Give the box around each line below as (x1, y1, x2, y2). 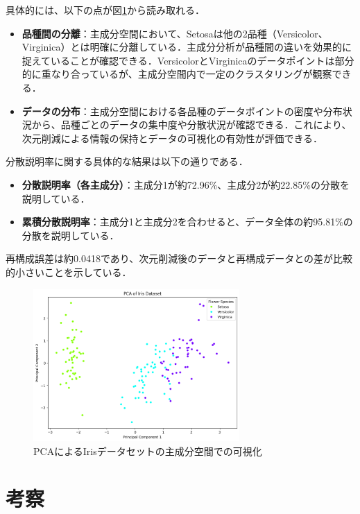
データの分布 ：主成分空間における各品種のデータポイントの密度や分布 (22, 103, 343, 118)
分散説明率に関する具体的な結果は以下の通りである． (6, 154, 248, 169)
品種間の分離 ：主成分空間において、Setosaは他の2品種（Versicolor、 (22, 26, 328, 40)
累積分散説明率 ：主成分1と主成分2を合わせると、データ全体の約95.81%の (22, 214, 353, 229)
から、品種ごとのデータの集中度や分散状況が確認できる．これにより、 (31, 117, 352, 132)
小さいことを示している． (15, 264, 132, 279)
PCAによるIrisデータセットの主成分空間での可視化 (33, 443, 262, 458)
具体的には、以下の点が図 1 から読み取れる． (6, 3, 205, 17)
